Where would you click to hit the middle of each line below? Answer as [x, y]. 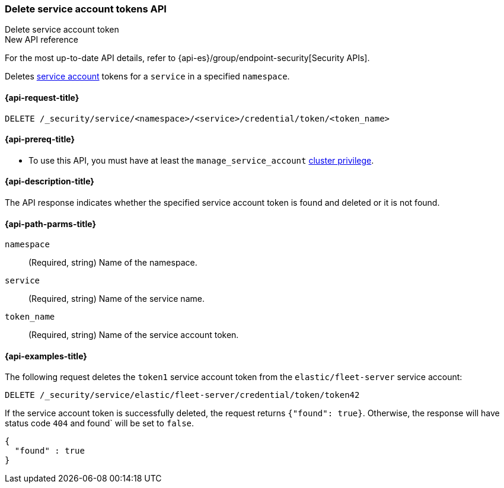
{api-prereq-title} [40, 139]
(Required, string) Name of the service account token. [134, 335]
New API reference [42, 40]
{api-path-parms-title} [51, 224]
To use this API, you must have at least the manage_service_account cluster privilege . [201, 160]
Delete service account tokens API [86, 9]
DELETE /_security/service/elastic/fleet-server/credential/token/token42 [182, 395]
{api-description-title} [50, 181]
